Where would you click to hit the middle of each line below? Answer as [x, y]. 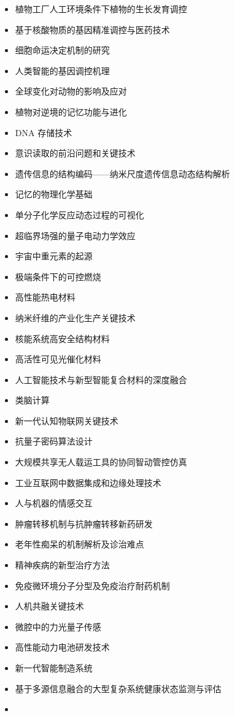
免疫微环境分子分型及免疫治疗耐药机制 [92, 585]
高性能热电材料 [45, 297]
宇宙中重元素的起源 [54, 256]
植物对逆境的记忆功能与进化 [71, 111]
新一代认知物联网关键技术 [67, 420]
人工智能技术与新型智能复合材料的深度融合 [101, 379]
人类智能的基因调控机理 [62, 70]
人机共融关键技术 [49, 606]
